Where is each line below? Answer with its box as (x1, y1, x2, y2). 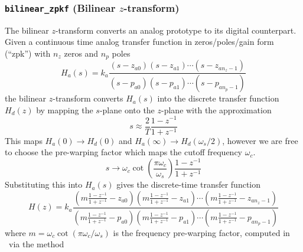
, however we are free (222, 134, 298, 146)
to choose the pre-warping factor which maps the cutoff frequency (5, 146, 243, 158)
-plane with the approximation (161, 103, 272, 116)
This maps (5, 134, 43, 146)
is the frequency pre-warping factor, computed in (113, 226, 290, 238)
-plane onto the (99, 103, 155, 116)
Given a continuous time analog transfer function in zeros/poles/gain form (5, 35, 274, 48)
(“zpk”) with (5, 47, 51, 59)
